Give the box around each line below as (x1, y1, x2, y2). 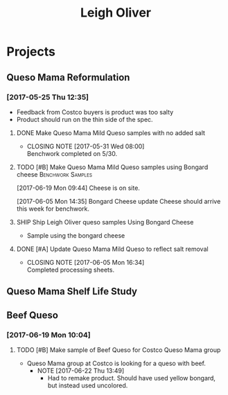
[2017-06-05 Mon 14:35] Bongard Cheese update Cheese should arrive (16, 197, 221, 205)
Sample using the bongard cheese (26, 231, 125, 240)
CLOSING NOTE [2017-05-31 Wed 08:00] (26, 142, 145, 150)
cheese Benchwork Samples (16, 170, 93, 178)
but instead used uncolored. (47, 381, 128, 389)
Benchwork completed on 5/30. (26, 149, 118, 157)
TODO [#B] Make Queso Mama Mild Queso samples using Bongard (16, 163, 209, 171)
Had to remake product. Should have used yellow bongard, (47, 374, 216, 382)
